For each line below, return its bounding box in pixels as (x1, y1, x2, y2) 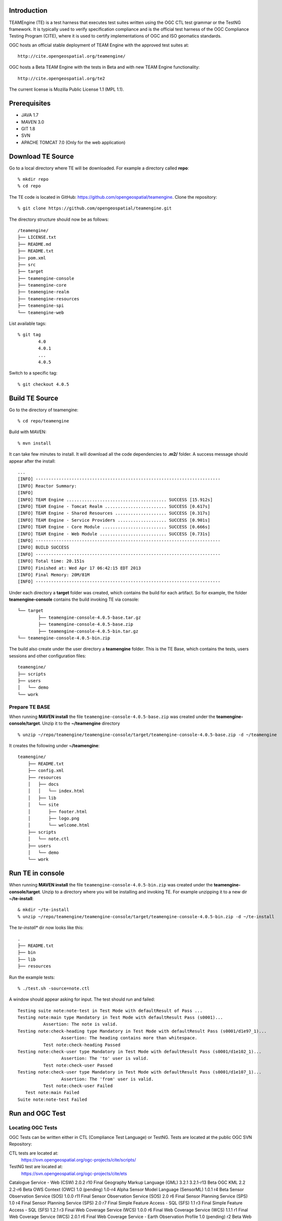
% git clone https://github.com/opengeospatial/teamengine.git (18, 206, 172, 211)
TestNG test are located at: (9, 1164, 63, 1170)
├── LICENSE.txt (18, 234, 56, 240)
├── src (18, 262, 36, 267)
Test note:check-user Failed (43, 1083, 113, 1089)
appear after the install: (9, 458, 56, 464)
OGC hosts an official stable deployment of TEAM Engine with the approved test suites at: (9, 42, 189, 48)
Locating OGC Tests (9, 1124, 57, 1131)
